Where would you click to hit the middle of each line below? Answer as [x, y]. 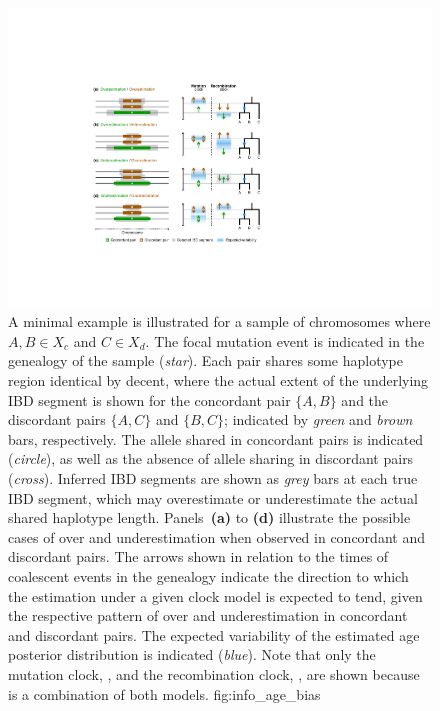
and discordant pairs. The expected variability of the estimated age [214, 634]
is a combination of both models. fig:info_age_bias [164, 693]
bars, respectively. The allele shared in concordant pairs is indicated [216, 438]
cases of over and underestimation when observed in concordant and [216, 536]
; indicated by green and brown [318, 419]
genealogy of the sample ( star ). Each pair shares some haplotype [206, 360]
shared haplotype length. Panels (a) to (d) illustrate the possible [209, 517]
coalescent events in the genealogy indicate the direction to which [208, 575]
